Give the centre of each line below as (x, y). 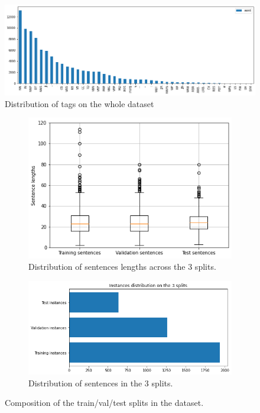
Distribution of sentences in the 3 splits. (101, 383)
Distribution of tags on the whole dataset (79, 103)
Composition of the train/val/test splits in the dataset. (104, 403)
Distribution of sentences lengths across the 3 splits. (122, 267)
